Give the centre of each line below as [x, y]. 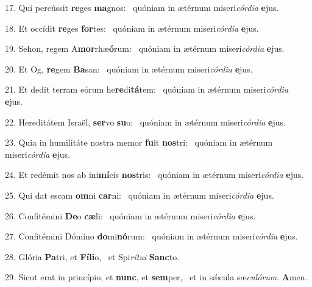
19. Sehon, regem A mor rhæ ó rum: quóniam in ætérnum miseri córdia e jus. [145, 48]
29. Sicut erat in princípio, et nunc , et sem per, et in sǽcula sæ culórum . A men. [156, 277]
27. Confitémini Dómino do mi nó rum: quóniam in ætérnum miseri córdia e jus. [151, 236]
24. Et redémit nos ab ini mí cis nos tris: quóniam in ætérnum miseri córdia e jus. [154, 175]
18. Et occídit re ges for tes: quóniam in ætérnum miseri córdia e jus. [132, 28]
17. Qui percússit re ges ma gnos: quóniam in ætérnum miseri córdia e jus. [142, 7]
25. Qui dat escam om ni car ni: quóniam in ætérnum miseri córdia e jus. [140, 195]
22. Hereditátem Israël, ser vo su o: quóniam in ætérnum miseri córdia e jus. [145, 122]
